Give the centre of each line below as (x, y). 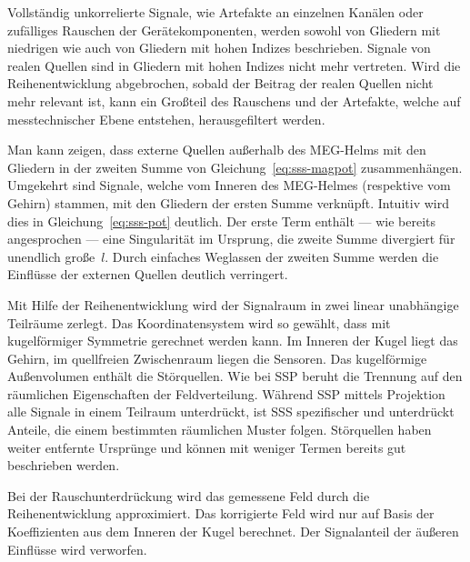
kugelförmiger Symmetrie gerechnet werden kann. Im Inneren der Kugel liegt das (233, 341)
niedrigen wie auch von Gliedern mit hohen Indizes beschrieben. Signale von (219, 48)
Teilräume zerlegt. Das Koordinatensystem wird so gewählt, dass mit (199, 322)
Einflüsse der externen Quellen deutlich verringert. (148, 274)
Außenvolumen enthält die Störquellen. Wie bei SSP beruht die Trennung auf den (235, 376)
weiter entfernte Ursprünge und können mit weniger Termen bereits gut (207, 447)
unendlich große (51, 256)
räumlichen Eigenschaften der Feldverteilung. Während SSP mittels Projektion (226, 393)
